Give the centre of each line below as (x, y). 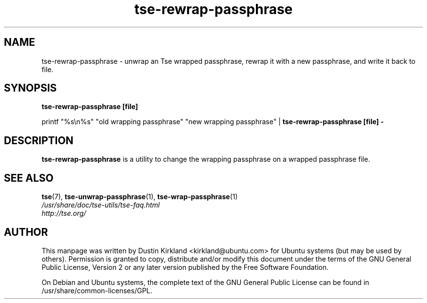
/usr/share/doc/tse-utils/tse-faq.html (101, 205)
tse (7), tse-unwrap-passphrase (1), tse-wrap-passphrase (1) (140, 197)
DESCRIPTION (39, 140)
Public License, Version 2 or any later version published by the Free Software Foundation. (185, 267)
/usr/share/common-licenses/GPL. (97, 290)
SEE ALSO (29, 178)
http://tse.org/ (64, 213)
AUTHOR (26, 232)
